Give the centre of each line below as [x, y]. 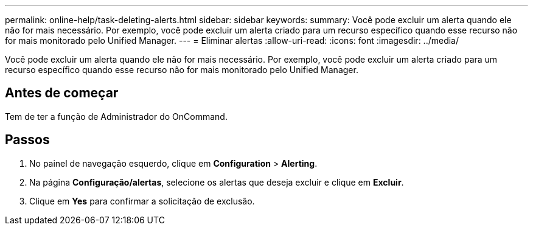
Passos [27, 140]
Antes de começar [62, 93]
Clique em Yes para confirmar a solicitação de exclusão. [142, 201]
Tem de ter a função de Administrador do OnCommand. [116, 116]
